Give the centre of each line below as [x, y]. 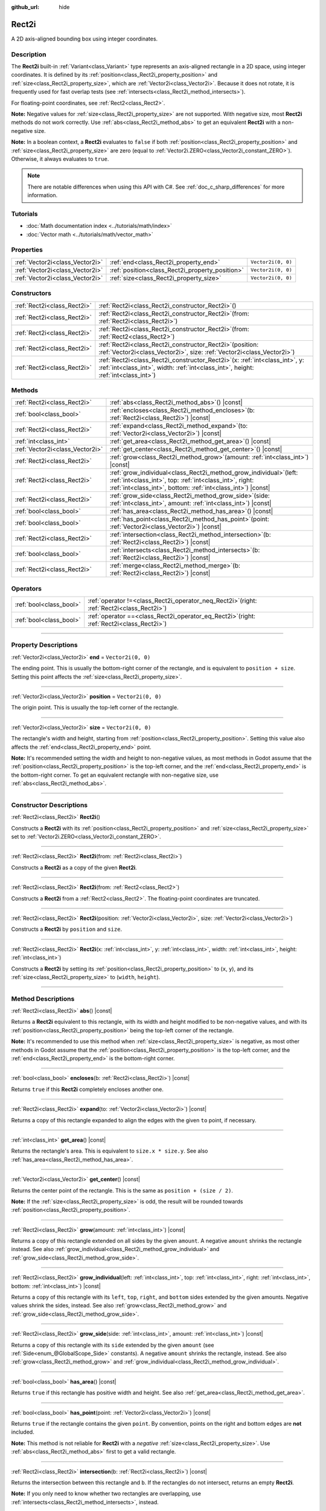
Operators [27, 588]
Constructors [31, 293]
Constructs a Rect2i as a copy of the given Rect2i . [74, 867]
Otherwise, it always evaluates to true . [60, 159]
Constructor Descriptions [49, 805]
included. [23, 1432]
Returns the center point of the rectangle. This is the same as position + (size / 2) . [122, 1190]
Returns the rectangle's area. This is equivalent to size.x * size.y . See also [110, 1151]
